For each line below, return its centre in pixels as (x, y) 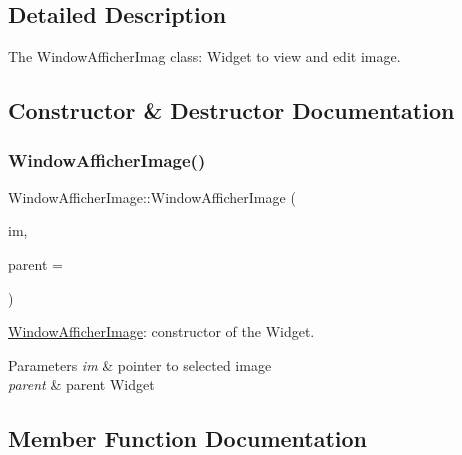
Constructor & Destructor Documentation (231, 110)
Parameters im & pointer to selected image (140, 364)
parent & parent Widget (81, 384)
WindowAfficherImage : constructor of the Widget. (161, 331)
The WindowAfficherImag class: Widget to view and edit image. (204, 56)
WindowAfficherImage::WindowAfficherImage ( (152, 196)
